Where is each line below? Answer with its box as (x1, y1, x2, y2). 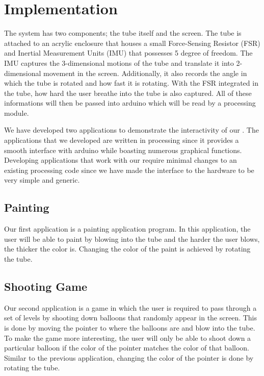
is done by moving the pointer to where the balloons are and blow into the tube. (4, 322, 255, 333)
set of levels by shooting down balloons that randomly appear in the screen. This (4, 312, 257, 323)
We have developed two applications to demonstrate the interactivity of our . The (4, 124, 259, 135)
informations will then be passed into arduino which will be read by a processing (4, 97, 256, 108)
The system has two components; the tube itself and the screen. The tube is (4, 28, 242, 38)
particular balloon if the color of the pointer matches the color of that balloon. (4, 342, 249, 353)
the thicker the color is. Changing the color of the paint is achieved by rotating (4, 243, 251, 254)
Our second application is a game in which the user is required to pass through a (4, 302, 257, 313)
